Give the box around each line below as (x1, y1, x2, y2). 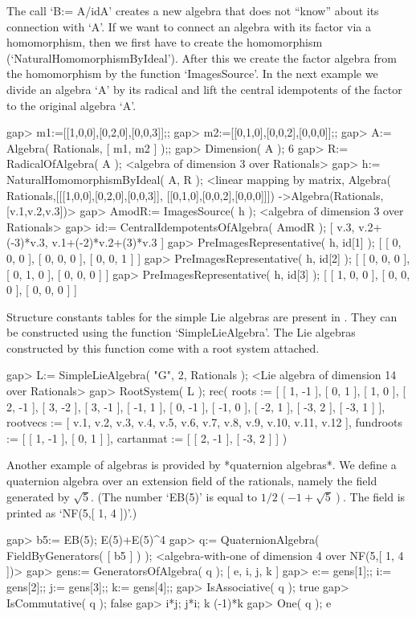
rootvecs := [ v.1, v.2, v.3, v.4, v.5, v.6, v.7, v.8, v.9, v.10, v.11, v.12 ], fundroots (6, 414, 403, 431)
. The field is (343, 488, 406, 505)
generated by (6, 488, 70, 505)
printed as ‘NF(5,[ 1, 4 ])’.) (6, 504, 137, 521)
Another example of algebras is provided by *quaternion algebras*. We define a (6, 456, 397, 473)
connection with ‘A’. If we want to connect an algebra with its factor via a (6, 18, 371, 35)
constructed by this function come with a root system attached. (6, 339, 320, 356)
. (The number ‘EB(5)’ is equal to (91, 488, 258, 505)
